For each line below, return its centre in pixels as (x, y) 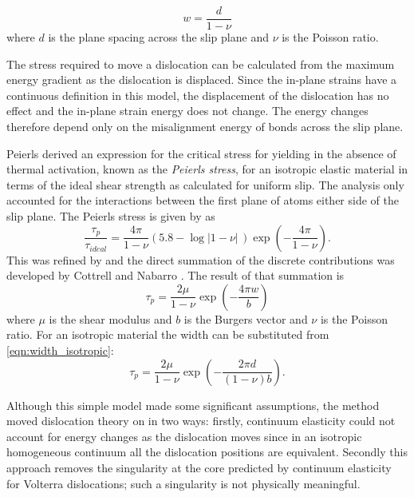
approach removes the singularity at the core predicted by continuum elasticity (199, 467)
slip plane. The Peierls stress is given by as (111, 216)
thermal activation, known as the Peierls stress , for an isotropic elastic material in (207, 169)
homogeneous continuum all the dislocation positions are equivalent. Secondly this (207, 452)
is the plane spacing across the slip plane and (158, 37)
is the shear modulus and (110, 318)
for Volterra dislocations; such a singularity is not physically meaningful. (183, 483)
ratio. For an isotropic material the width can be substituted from (168, 334)
